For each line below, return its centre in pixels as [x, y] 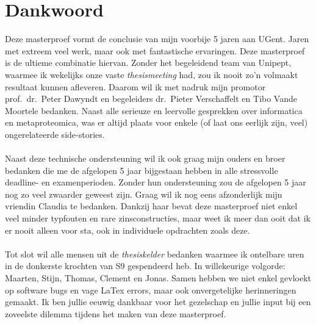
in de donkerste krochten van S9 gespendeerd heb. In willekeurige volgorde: [145, 266]
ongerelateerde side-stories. [55, 134]
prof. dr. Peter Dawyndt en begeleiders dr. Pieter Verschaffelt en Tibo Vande [151, 99]
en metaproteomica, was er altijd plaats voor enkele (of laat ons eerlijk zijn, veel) [156, 122]
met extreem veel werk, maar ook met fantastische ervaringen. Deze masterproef [155, 50]
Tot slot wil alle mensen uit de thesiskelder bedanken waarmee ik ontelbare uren [155, 254]
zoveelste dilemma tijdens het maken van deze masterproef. [116, 313]
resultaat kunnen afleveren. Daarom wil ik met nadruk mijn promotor [135, 86]
